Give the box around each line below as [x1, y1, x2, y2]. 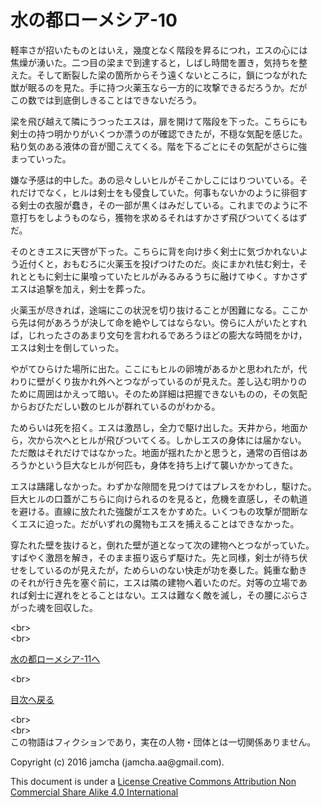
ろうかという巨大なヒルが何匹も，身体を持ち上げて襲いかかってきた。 [10, 459, 299, 471]
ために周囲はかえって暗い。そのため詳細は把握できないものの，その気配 [10, 387, 308, 400]
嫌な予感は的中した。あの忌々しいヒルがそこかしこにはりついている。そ [10, 174, 308, 186]
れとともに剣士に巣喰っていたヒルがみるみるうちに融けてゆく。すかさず [10, 270, 308, 282]
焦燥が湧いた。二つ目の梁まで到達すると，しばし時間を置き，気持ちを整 [10, 56, 308, 68]
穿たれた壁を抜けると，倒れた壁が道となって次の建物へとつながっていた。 [10, 539, 315, 551]
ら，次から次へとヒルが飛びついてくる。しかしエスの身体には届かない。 [10, 434, 307, 446]
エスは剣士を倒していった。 [10, 341, 125, 353]
